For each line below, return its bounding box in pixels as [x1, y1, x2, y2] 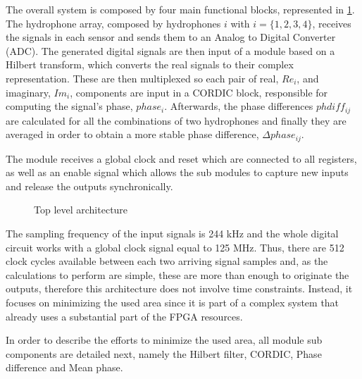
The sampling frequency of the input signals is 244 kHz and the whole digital [6, 226, 339, 241]
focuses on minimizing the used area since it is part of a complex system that [6, 295, 339, 309]
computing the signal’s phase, [6, 99, 133, 113]
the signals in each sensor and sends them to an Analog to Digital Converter [6, 30, 336, 44]
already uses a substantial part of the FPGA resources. [6, 309, 243, 323]
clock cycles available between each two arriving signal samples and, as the [6, 254, 328, 268]
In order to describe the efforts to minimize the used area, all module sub [6, 333, 323, 347]
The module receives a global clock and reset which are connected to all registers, [6, 151, 357, 166]
